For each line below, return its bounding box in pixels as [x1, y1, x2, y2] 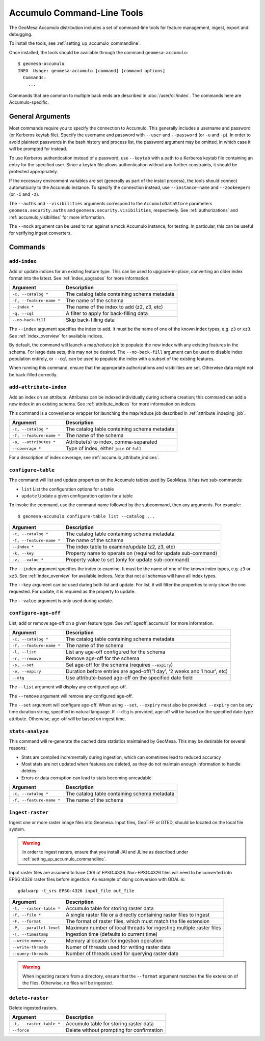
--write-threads [12, 945, 49, 949]
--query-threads [12, 951, 49, 956]
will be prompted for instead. [9, 146, 67, 152]
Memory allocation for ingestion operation [65, 937, 163, 944]
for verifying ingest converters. [9, 230, 72, 236]
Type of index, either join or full [65, 445, 142, 452]
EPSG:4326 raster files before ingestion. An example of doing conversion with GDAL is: [9, 876, 186, 883]
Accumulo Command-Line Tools [9, 7, 143, 18]
